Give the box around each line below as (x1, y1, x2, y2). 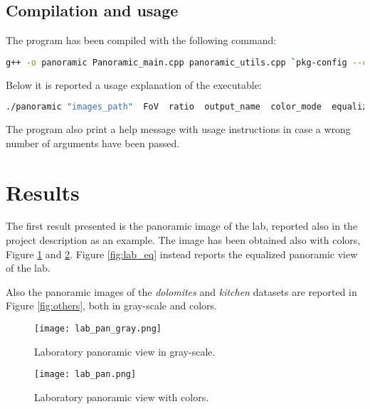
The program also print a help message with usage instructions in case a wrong (6, 122, 351, 137)
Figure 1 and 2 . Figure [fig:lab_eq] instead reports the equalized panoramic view (6, 246, 358, 261)
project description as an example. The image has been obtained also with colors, (6, 233, 361, 248)
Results (6, 177, 80, 206)
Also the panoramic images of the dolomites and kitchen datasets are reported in (6, 284, 357, 299)
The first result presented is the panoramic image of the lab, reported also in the (6, 218, 358, 233)
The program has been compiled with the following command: (6, 33, 277, 48)
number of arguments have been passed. (6, 135, 180, 150)
